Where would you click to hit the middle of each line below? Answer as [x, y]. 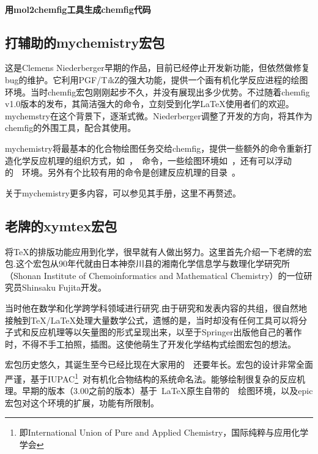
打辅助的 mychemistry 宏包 [85, 42]
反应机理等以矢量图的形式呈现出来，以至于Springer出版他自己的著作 [166, 332]
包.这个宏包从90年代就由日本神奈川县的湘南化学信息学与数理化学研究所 [147, 263]
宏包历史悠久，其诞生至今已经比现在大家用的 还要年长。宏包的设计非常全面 [159, 364]
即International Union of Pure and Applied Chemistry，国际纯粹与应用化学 [164, 432]
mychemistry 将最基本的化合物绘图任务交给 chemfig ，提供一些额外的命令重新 [154, 148]
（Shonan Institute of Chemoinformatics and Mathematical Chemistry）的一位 [154, 275]
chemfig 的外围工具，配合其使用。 [71, 128]
